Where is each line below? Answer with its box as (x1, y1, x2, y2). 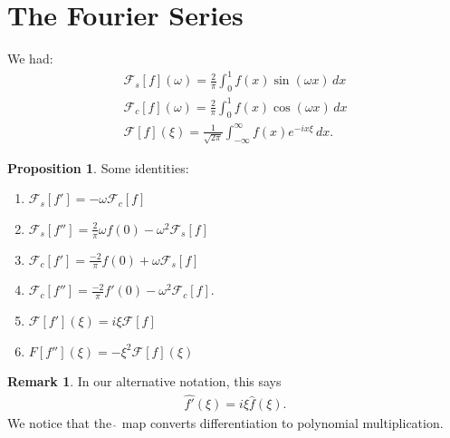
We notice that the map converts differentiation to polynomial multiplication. (7, 414, 444, 433)
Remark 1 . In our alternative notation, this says (7, 372, 282, 391)
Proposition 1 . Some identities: (7, 158, 189, 177)
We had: (7, 49, 53, 68)
